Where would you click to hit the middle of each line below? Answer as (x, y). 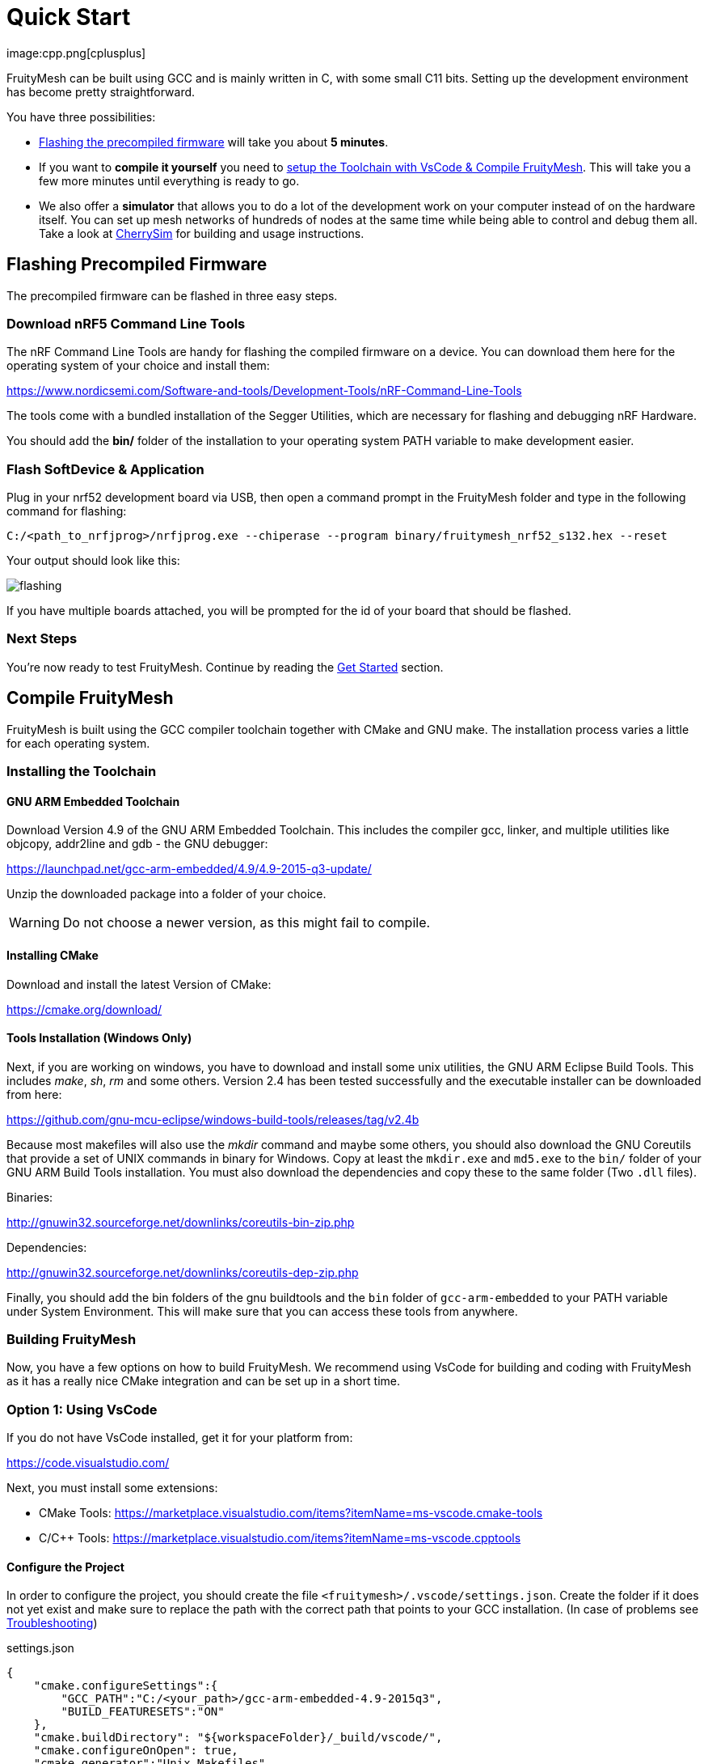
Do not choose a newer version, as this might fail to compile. (247, 923)
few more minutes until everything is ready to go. (169, 180)
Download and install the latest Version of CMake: (139, 984)
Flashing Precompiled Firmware (137, 265)
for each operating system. (78, 743)
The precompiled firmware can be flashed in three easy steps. (172, 295)
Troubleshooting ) (52, 1623)
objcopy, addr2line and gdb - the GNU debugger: (137, 844)
